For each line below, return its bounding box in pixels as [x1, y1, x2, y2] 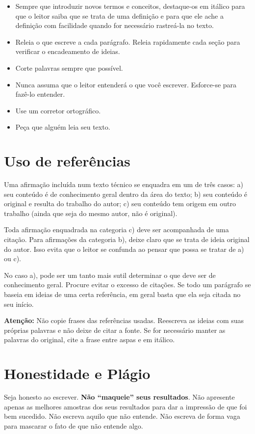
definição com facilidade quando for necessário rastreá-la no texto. [15, 20, 214, 30]
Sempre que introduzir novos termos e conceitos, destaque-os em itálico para [15, 1, 245, 11]
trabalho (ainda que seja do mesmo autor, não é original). [4, 208, 178, 218]
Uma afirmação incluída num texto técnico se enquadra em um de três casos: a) [4, 179, 244, 190]
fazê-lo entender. [15, 89, 65, 99]
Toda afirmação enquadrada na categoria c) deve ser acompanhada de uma [4, 224, 229, 235]
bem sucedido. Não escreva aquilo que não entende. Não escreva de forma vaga [4, 411, 240, 421]
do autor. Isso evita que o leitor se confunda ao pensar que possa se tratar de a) [4, 244, 244, 254]
